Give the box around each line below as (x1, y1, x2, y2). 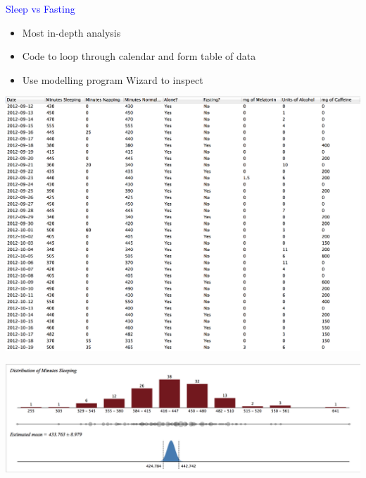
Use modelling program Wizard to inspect (22, 72, 203, 87)
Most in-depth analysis (22, 25, 121, 39)
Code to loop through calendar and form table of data (22, 49, 256, 63)
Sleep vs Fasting (6, 1, 75, 16)
